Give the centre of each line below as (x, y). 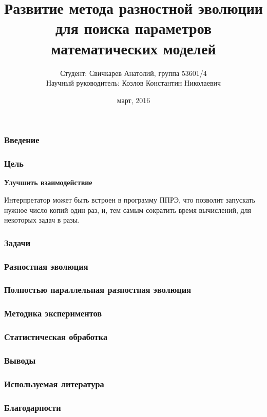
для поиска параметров (133, 28)
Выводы (20, 360)
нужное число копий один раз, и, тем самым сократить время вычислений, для (128, 210)
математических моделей (133, 48)
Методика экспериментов (53, 313)
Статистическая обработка (56, 337)
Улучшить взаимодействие (48, 182)
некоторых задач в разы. (42, 220)
